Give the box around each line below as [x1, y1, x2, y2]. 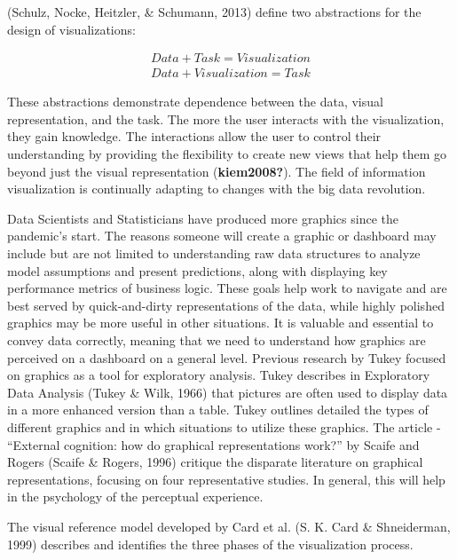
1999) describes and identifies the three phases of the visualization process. [7, 534, 414, 553]
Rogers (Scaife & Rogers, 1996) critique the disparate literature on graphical [7, 453, 423, 471]
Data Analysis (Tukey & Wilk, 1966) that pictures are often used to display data [7, 383, 448, 401]
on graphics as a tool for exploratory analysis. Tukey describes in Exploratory [7, 366, 430, 384]
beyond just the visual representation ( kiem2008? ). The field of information [7, 162, 426, 180]
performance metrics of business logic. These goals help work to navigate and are [7, 279, 447, 297]
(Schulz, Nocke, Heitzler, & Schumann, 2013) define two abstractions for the [7, 3, 422, 20]
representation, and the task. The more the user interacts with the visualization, [7, 109, 445, 128]
